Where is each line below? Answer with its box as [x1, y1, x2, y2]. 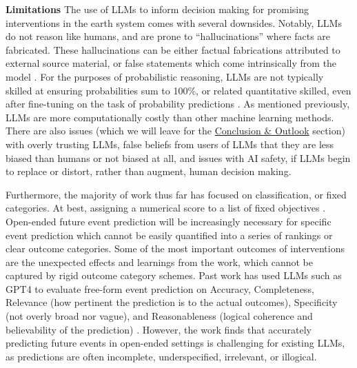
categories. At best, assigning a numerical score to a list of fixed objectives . [6, 201, 326, 215]
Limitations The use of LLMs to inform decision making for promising [6, 2, 309, 16]
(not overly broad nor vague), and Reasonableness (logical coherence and [6, 309, 313, 323]
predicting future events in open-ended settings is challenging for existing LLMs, [6, 336, 345, 350]
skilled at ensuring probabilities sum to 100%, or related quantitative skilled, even [6, 83, 351, 97]
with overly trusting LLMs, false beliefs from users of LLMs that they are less [6, 136, 334, 151]
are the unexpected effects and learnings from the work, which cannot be [6, 254, 313, 269]
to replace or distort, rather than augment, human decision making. [6, 164, 292, 178]
